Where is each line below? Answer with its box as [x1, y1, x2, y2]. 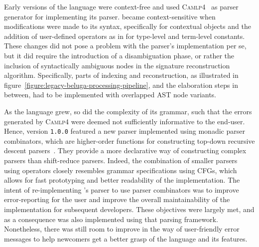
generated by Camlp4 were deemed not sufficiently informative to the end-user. [4, 116, 245, 126]
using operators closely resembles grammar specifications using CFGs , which [4, 165, 237, 175]
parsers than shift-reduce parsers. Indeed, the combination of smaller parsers [4, 155, 238, 165]
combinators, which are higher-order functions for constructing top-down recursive [4, 135, 255, 146]
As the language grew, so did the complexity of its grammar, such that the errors [4, 106, 252, 116]
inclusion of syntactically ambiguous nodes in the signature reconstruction [4, 60, 230, 70]
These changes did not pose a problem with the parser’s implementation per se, [4, 40, 247, 51]
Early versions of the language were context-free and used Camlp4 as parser [4, 1, 239, 11]
